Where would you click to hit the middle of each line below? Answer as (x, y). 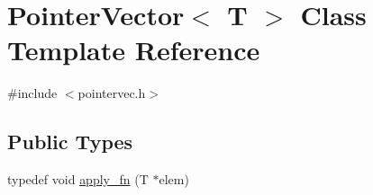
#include (32, 93)
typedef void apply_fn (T (78, 179)
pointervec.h (112, 93)
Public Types (70, 142)
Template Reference (134, 50)
